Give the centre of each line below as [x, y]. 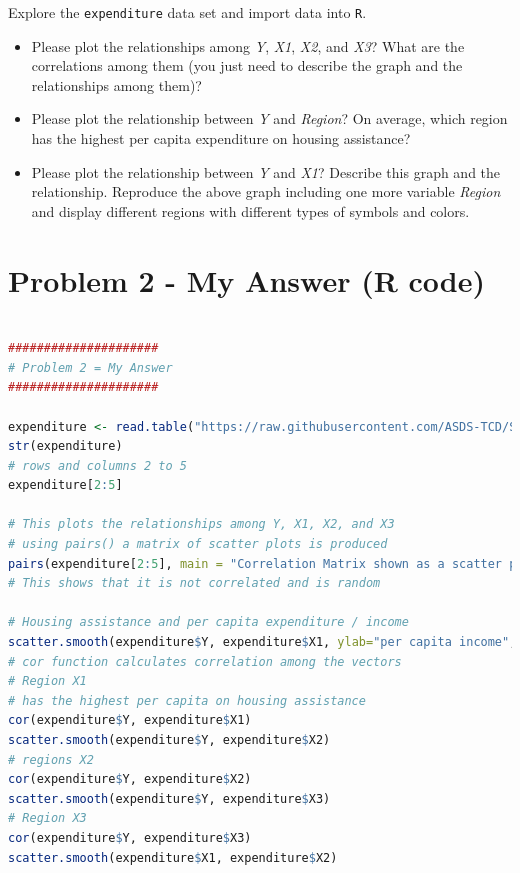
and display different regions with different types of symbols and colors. [250, 210]
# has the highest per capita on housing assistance [187, 700]
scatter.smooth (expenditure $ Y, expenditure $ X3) [169, 798]
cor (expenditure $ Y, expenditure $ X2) [130, 779]
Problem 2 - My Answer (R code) [247, 279]
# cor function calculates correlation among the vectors [205, 661]
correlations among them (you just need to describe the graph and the [247, 65]
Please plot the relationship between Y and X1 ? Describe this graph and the [266, 171]
